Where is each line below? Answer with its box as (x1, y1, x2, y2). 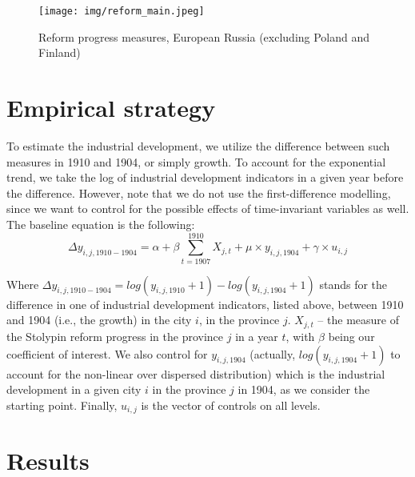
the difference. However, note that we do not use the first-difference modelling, (6, 184, 391, 201)
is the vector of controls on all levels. (141, 396, 321, 413)
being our (328, 327, 375, 344)
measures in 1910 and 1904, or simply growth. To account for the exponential (6, 153, 386, 170)
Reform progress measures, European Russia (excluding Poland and (38, 28, 370, 45)
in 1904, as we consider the (237, 381, 370, 398)
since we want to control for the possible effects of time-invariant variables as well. (6, 200, 409, 217)
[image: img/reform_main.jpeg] (38, 6, 205, 17)
